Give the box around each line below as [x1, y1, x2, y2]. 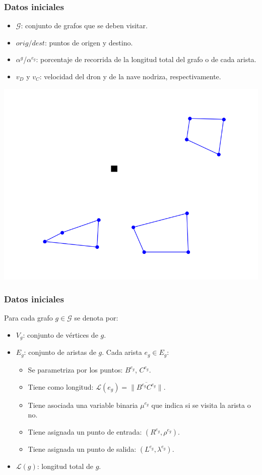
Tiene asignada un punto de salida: [28, 443, 137, 454]
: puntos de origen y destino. [44, 37, 133, 47]
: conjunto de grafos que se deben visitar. [21, 20, 148, 31]
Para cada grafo [4, 312, 53, 323]
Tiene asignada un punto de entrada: [28, 426, 142, 437]
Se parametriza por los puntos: [28, 364, 123, 375]
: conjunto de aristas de [24, 347, 96, 357]
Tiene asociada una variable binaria [28, 399, 138, 410]
